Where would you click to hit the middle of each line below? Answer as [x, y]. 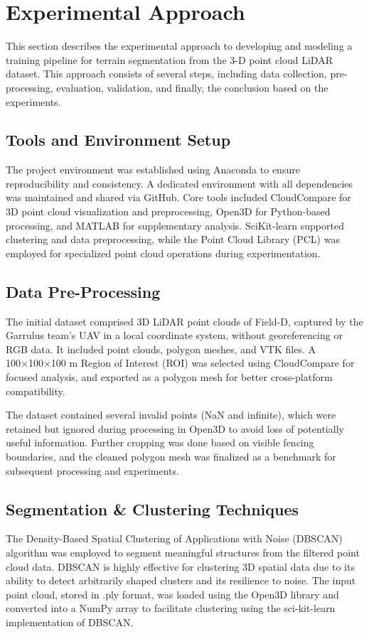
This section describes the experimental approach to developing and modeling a [179, 46]
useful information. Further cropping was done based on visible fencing [160, 442]
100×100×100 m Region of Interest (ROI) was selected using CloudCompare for [180, 363]
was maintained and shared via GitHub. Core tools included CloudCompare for [178, 197]
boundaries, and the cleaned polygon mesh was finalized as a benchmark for [171, 456]
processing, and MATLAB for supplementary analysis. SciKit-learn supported [175, 225]
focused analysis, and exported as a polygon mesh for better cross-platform [169, 377]
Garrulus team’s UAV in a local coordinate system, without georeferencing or [174, 335]
